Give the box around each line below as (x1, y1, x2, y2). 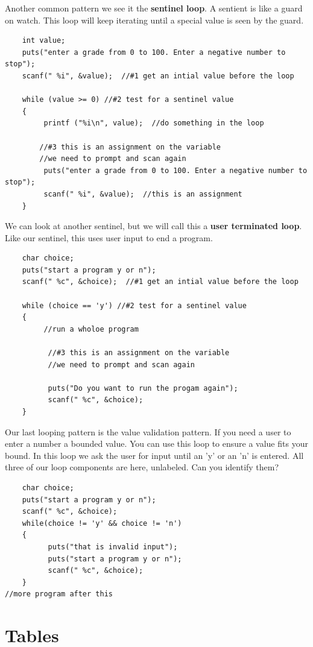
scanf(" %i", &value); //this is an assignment (43, 189, 242, 198)
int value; (22, 36, 66, 45)
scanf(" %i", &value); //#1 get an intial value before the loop (22, 71, 294, 80)
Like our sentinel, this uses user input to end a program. (5, 231, 213, 244)
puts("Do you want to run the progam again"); (48, 383, 238, 393)
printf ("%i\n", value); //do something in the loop (43, 119, 264, 128)
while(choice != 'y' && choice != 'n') (22, 519, 182, 528)
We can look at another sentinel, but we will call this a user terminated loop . (5, 219, 302, 232)
